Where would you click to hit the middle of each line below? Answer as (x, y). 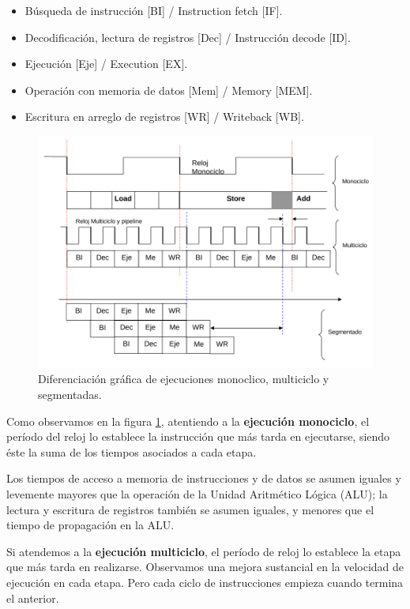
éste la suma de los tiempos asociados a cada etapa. (132, 451)
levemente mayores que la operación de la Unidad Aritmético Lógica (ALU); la (197, 494)
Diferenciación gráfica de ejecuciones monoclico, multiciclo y (184, 379)
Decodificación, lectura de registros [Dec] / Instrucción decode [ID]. (188, 37)
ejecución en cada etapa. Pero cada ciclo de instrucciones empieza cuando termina (205, 582)
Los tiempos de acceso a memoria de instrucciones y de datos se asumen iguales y (204, 478)
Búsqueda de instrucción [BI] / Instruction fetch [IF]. (154, 10)
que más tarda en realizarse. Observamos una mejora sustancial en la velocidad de (205, 567)
